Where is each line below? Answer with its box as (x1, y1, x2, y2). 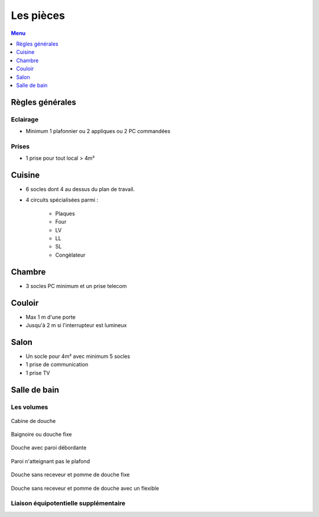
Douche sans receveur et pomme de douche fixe (11, 471, 130, 479)
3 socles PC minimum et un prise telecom (25, 282, 127, 289)
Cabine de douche (11, 417, 56, 424)
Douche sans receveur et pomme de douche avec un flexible (11, 484, 159, 492)
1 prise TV (25, 369, 50, 376)
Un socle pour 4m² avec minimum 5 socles (25, 353, 131, 360)
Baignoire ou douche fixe (11, 431, 72, 438)
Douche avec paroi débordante (11, 444, 87, 451)
